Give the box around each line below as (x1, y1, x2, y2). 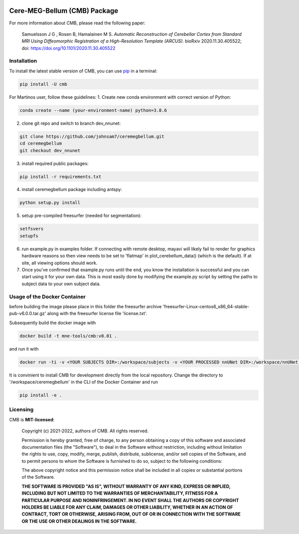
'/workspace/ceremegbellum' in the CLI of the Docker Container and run (9, 379, 158, 385)
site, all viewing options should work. (21, 260, 98, 266)
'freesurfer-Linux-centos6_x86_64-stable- (162, 303, 250, 309)
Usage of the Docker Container (9, 293, 86, 300)
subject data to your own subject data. (21, 281, 101, 287)
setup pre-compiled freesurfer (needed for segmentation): (21, 212, 142, 219)
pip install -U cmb (19, 81, 67, 87)
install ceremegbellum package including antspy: (21, 186, 122, 192)
